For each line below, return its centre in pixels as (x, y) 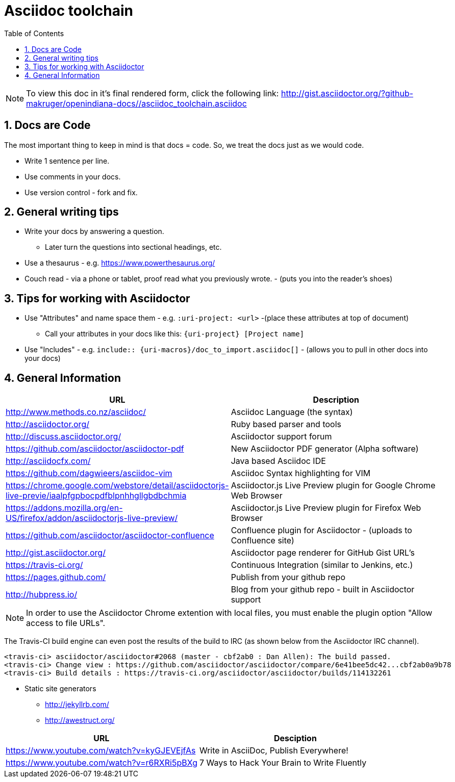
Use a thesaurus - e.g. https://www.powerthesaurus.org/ (120, 263)
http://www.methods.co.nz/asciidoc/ (76, 412)
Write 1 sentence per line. (67, 161)
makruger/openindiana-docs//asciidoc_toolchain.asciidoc (136, 103)
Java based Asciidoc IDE (278, 461)
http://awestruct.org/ (80, 720)
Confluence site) (262, 541)
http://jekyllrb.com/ (77, 705)
